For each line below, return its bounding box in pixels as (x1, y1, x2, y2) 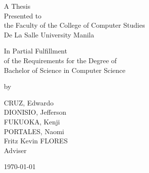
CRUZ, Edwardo (4, 97, 54, 107)
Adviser (4, 145, 27, 155)
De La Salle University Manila (4, 29, 94, 39)
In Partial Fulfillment (4, 46, 67, 56)
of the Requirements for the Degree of (4, 55, 117, 65)
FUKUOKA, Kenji (4, 116, 60, 126)
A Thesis (4, 1, 31, 11)
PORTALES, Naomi (4, 126, 64, 136)
